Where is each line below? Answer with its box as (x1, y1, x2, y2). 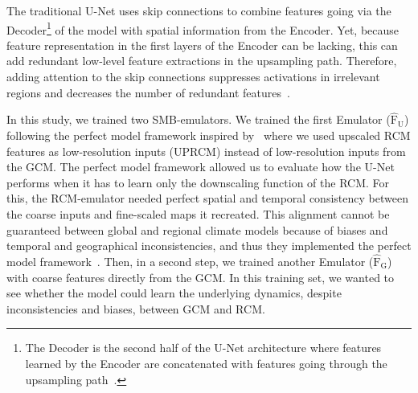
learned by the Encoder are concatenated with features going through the (25, 354, 387, 371)
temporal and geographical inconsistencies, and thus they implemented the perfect (6, 237, 412, 254)
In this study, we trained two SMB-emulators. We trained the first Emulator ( (6, 111, 391, 128)
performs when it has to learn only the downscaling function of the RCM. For (6, 174, 390, 190)
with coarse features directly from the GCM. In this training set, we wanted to (6, 268, 395, 285)
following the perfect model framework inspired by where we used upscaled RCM (6, 127, 411, 144)
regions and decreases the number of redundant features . (6, 84, 290, 100)
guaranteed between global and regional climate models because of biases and (6, 221, 388, 238)
